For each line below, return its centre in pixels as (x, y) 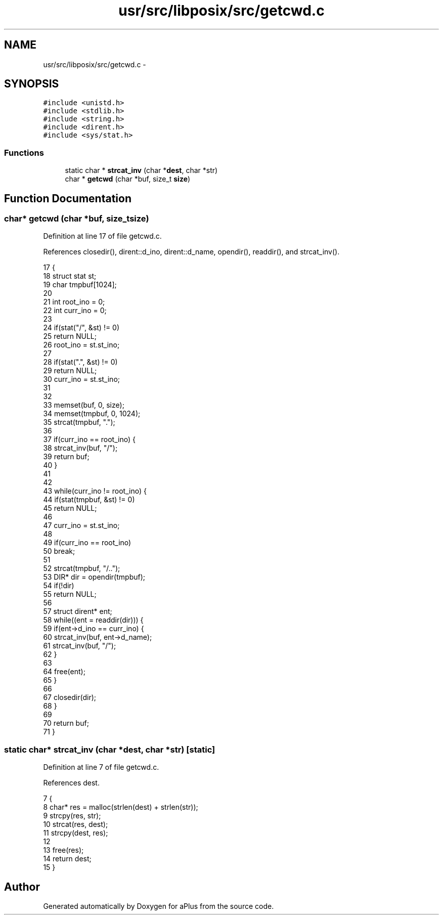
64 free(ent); (64, 672)
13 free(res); (63, 850)
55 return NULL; (70, 594)
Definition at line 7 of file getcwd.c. (101, 767)
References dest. (71, 783)
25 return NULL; (70, 336)
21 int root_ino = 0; (74, 302)
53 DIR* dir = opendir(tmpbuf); (94, 577)
